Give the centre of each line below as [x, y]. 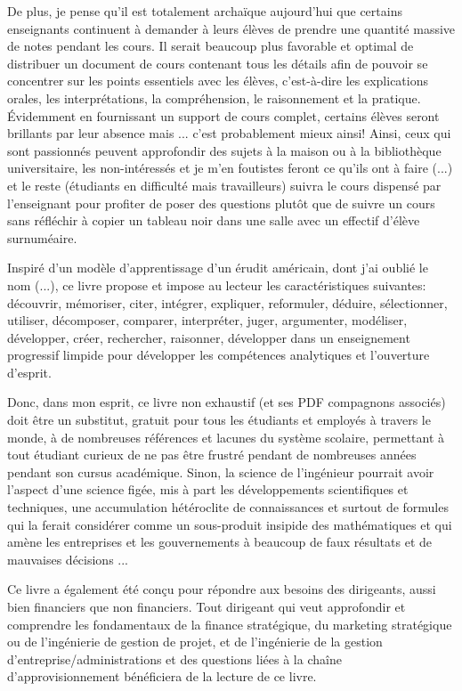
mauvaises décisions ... [68, 559]
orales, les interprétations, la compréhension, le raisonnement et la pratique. [214, 98]
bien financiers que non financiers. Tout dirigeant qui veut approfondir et [207, 606]
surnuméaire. [42, 237]
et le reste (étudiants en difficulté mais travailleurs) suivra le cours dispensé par [224, 185]
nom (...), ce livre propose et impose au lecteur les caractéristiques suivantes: [217, 285]
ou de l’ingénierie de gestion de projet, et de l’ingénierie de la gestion [195, 642]
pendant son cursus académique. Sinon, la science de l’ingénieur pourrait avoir [221, 472]
